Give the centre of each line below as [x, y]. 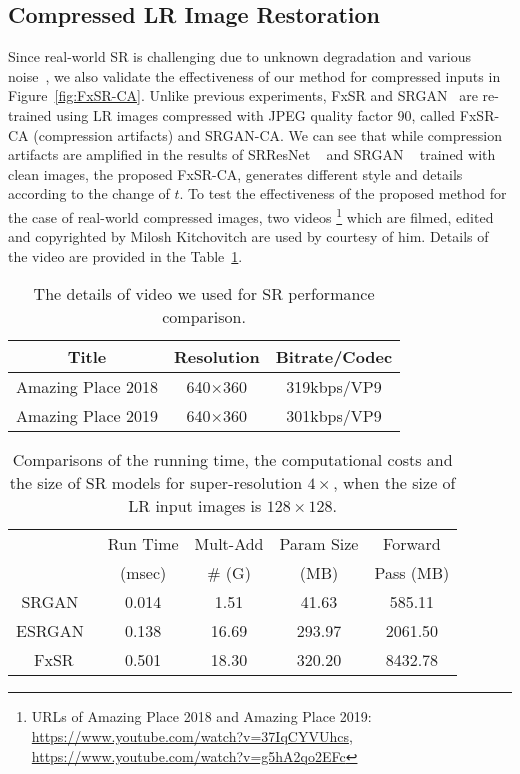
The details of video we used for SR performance [204, 294]
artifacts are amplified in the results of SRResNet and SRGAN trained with [252, 154]
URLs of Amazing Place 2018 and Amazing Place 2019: [201, 716]
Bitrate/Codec [334, 357]
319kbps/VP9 [334, 387]
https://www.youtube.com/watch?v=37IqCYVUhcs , [192, 735]
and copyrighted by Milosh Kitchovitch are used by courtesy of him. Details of [248, 236]
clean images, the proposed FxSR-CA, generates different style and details [235, 173]
